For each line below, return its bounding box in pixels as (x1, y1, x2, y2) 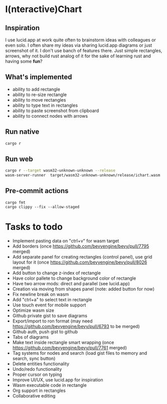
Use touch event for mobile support (12, 302, 86, 308)
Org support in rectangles (12, 387, 66, 393)
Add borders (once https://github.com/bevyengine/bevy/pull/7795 (12, 243, 149, 249)
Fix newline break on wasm (12, 291, 69, 297)
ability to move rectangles (12, 97, 66, 103)
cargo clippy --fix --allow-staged (5, 204, 80, 209)
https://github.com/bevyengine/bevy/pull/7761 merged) (12, 345, 127, 351)
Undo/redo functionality (12, 366, 62, 372)
